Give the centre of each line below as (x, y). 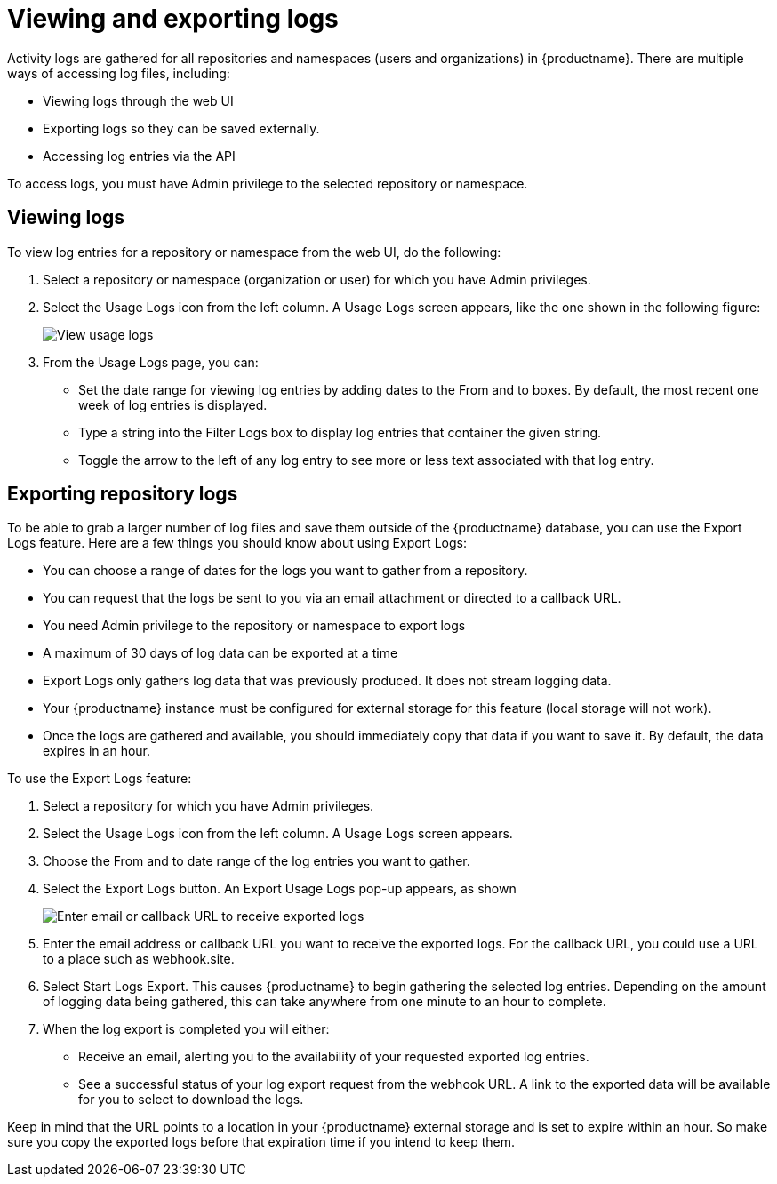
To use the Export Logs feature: (100, 779)
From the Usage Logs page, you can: (151, 362)
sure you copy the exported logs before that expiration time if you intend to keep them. (261, 1142)
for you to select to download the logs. (191, 1100)
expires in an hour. (97, 751)
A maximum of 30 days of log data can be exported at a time (220, 653)
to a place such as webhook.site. (139, 959)
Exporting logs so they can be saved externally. (181, 128)
